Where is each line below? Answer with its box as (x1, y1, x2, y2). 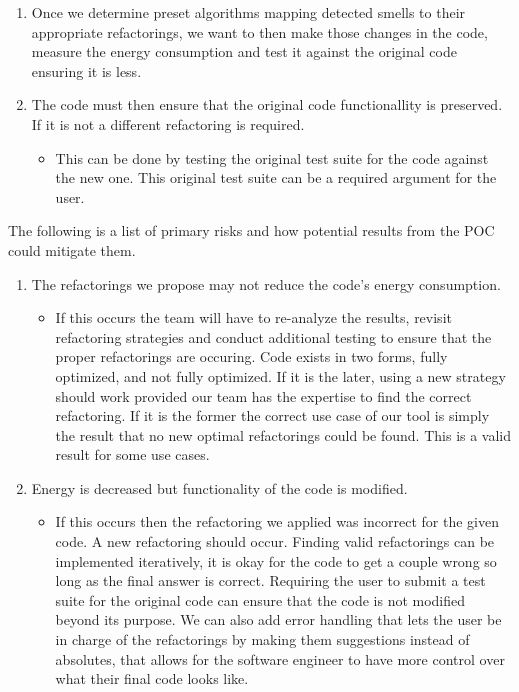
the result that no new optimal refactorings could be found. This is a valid (55, 424, 512, 445)
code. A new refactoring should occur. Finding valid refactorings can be (55, 531, 495, 552)
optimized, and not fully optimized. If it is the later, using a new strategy (55, 365, 506, 386)
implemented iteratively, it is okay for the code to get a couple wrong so (55, 550, 497, 571)
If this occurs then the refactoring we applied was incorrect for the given (55, 511, 499, 532)
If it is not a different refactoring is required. (31, 113, 305, 134)
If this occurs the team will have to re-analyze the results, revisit (55, 307, 452, 328)
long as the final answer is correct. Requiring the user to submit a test (55, 570, 486, 591)
